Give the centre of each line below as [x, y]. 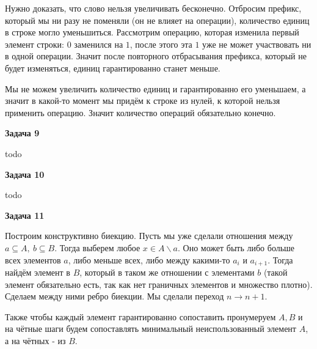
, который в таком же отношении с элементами [167, 272]
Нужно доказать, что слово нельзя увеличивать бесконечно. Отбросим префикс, [153, 8]
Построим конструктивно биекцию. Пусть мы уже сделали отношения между [149, 236]
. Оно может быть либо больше [236, 247]
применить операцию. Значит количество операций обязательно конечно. [140, 112]
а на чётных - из [35, 340]
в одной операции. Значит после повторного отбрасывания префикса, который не [156, 56]
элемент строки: [35, 44]
